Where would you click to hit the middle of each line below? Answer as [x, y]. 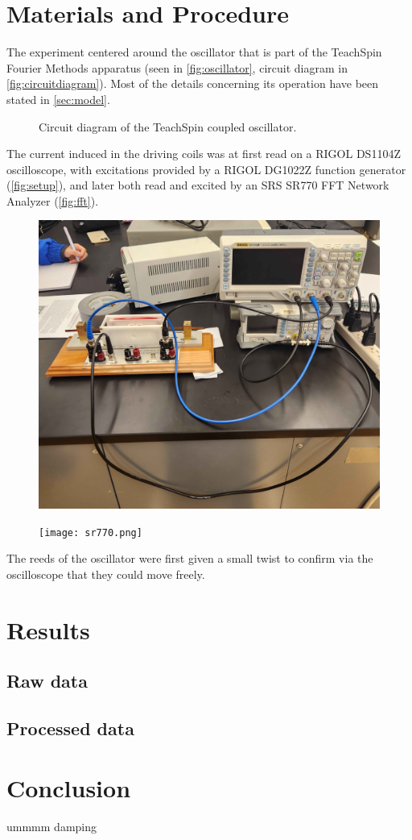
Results [48, 629]
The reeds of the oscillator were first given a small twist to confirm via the [190, 558]
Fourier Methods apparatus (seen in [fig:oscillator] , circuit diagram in [177, 67]
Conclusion [69, 787]
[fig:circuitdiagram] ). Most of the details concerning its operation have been [193, 83]
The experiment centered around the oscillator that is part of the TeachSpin [194, 52]
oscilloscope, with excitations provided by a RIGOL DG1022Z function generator [206, 169]
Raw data [47, 681]
